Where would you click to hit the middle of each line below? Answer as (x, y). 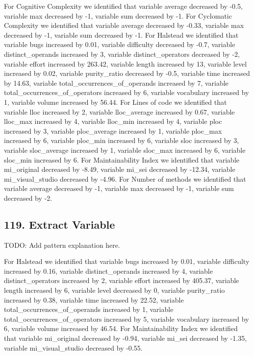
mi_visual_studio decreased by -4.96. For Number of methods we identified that (125, 178)
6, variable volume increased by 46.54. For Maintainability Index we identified (121, 328)
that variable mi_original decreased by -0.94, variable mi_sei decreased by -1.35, (126, 338)
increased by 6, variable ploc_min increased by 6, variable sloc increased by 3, (122, 140)
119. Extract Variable (60, 224)
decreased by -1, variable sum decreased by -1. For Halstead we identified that (121, 35)
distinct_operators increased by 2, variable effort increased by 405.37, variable (122, 280)
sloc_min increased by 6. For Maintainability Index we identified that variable (122, 159)
